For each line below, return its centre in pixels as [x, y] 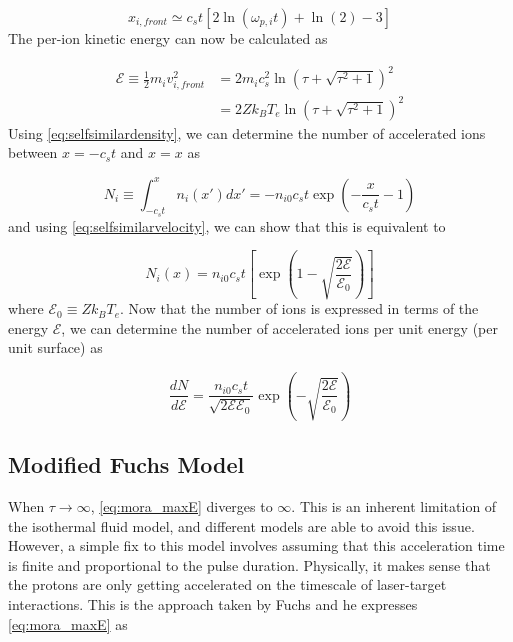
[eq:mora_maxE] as [68, 623]
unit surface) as [55, 347]
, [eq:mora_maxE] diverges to [181, 506]
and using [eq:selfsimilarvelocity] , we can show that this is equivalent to [227, 225]
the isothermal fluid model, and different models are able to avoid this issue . [241, 525]
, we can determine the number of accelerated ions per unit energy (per [279, 327]
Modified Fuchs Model [126, 464]
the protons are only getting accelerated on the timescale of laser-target [227, 584]
